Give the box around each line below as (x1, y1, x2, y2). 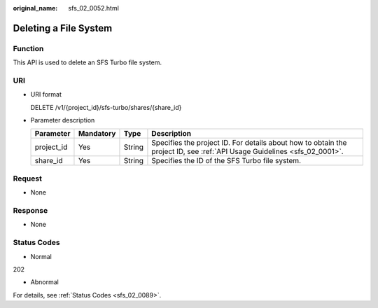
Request (13, 174, 42, 183)
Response (13, 205, 48, 215)
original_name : (13, 4, 58, 12)
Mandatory (78, 129, 116, 139)
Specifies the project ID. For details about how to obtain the (151, 138, 347, 148)
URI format (30, 90, 62, 99)
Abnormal (30, 278, 59, 286)
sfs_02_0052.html (68, 4, 119, 12)
